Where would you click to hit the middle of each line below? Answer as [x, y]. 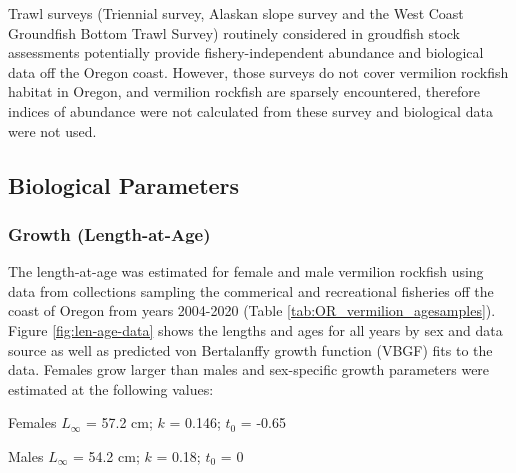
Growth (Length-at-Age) [109, 233]
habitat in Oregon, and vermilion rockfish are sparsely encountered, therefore [244, 91]
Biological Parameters [124, 184]
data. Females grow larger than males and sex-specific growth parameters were [249, 369]
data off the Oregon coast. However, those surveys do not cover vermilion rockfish [258, 71]
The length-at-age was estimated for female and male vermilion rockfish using [246, 271]
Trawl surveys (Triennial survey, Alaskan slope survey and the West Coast [236, 13]
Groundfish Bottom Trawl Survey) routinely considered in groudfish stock [234, 32]
